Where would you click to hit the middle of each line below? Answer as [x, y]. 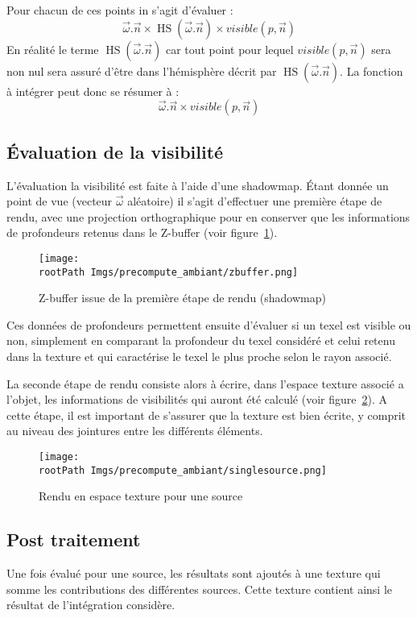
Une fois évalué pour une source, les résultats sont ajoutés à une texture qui [194, 573]
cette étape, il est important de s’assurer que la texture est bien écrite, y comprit [206, 415]
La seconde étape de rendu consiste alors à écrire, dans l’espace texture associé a [205, 383]
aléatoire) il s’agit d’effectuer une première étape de [255, 201]
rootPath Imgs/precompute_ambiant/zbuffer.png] [169, 272]
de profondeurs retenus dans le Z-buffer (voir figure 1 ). [142, 232]
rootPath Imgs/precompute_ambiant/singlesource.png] [183, 470]
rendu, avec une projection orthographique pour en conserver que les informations [208, 216]
